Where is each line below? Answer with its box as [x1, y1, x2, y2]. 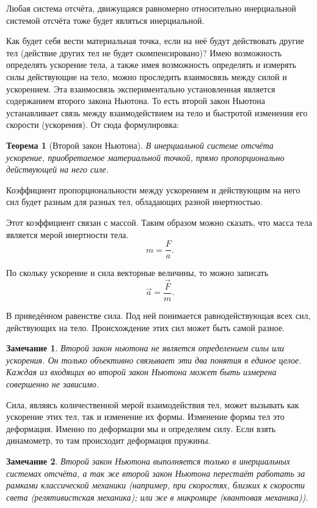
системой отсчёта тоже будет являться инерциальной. [6, 13, 205, 26]
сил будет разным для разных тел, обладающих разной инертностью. [6, 195, 263, 208]
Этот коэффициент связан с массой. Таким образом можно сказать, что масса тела [6, 215, 312, 228]
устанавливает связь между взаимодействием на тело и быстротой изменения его [6, 106, 308, 119]
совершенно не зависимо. [6, 378, 99, 390]
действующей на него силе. [6, 163, 109, 176]
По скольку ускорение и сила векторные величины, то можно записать [6, 266, 269, 279]
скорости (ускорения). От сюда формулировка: [6, 118, 180, 131]
